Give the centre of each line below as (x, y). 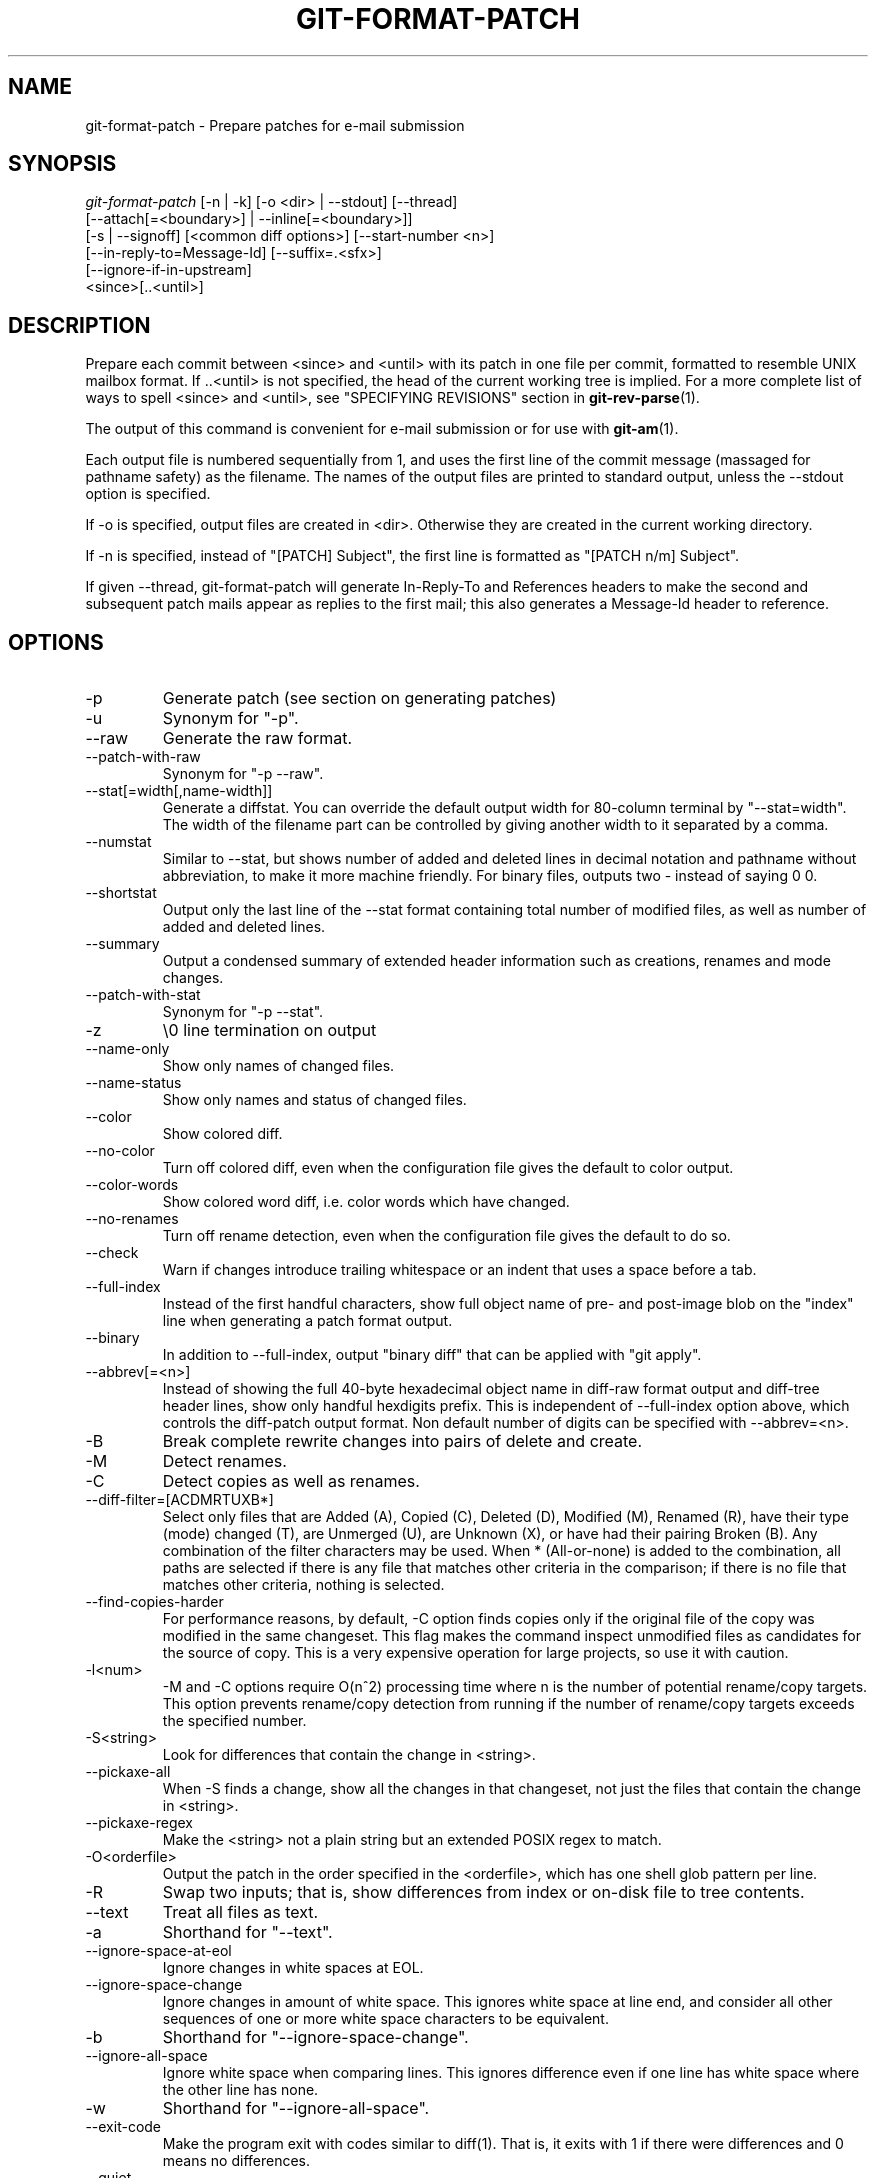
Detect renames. (224, 1461)
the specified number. (234, 1721)
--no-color (120, 1151)
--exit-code (123, 2127)
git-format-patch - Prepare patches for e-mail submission (275, 125)
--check (112, 1253)
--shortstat (121, 893)
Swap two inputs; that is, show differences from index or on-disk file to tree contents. (483, 1892)
